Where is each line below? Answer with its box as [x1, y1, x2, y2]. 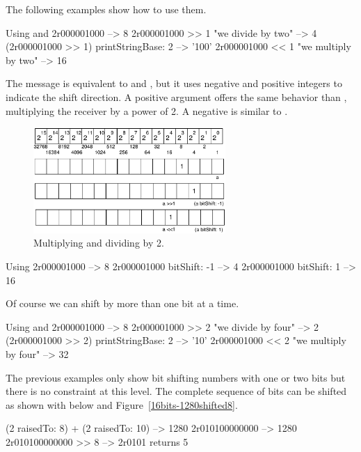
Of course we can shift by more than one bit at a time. [6, 296, 239, 311]
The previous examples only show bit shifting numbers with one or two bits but [6, 370, 346, 384]
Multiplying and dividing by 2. [33, 235, 164, 250]
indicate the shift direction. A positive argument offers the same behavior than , [6, 89, 347, 104]
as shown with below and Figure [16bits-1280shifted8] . [6, 397, 238, 412]
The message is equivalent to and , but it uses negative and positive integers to [6, 76, 342, 91]
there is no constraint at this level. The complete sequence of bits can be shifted [6, 384, 347, 398]
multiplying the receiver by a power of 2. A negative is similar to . [6, 103, 288, 118]
